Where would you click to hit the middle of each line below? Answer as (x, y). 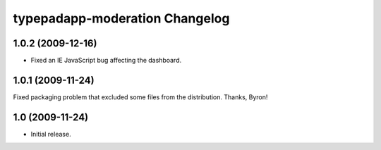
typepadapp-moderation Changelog (121, 18)
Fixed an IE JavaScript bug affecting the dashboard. (106, 61)
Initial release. (51, 134)
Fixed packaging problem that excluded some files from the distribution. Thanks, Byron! (140, 97)
